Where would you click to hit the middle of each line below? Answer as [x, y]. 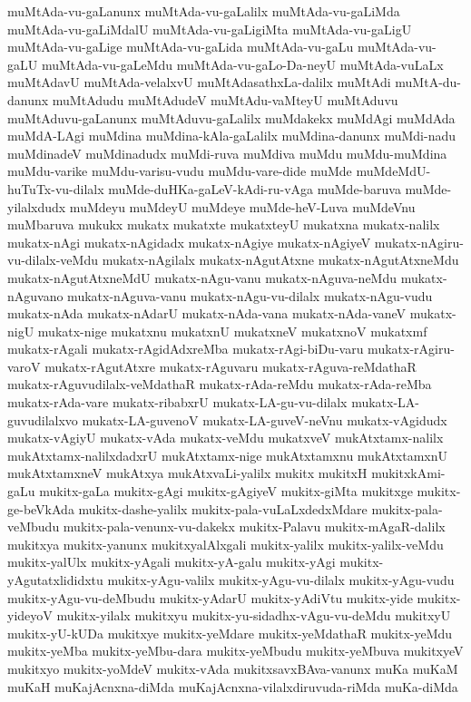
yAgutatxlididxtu [55, 580]
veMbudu [34, 526]
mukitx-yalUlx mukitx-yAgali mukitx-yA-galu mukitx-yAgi [172, 562]
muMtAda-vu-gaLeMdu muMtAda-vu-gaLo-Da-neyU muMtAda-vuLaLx [242, 64]
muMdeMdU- [393, 171]
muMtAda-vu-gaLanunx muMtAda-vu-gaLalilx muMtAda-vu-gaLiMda [204, 11]
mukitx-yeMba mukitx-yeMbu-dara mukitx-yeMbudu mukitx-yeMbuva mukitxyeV [235, 651]
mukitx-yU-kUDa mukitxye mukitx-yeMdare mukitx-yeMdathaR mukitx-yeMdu [230, 633]
